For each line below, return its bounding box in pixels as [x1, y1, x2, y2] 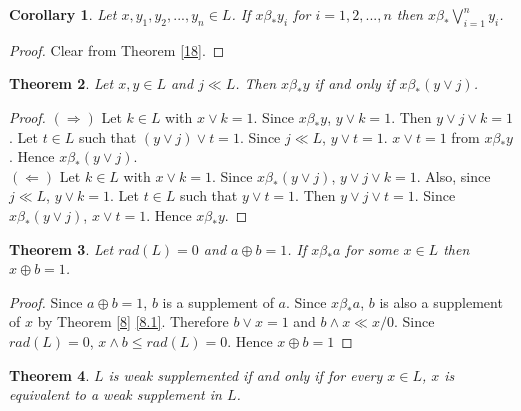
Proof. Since [9, 291, 83, 312]
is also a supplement [379, 291, 503, 312]
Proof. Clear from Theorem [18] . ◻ [9, 39, 225, 60]
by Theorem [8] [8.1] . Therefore [37, 311, 229, 332]
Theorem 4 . [9, 364, 90, 385]
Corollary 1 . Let [9, 4, 117, 24]
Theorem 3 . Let [9, 238, 114, 259]
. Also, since [416, 165, 491, 186]
